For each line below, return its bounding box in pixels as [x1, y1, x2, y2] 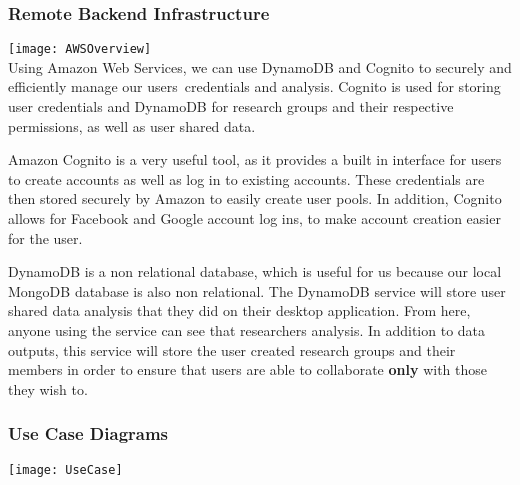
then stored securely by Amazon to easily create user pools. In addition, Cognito [8, 188, 502, 209]
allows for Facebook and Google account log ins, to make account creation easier [8, 208, 501, 229]
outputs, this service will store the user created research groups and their [8, 339, 456, 360]
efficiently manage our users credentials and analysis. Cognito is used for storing [8, 76, 501, 97]
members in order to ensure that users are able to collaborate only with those [8, 359, 487, 380]
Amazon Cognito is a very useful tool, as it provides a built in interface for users [8, 149, 502, 170]
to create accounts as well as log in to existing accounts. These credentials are [8, 168, 485, 189]
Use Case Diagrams [8, 421, 169, 446]
